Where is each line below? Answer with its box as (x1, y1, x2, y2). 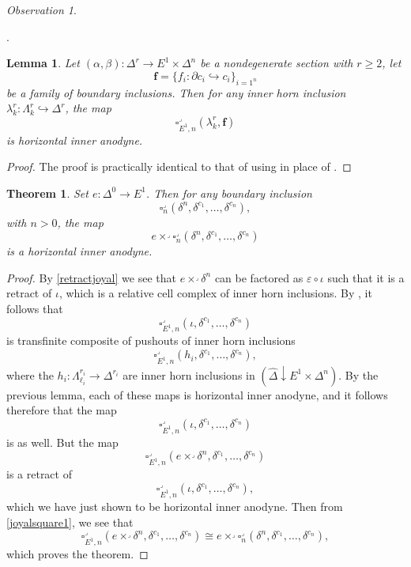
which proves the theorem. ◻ (6, 546, 149, 562)
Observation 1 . (6, 2, 77, 17)
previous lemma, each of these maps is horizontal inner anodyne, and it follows (6, 386, 388, 403)
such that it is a (327, 269, 405, 285)
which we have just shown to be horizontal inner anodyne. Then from (6, 498, 343, 514)
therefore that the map (6, 402, 117, 418)
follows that (6, 300, 63, 316)
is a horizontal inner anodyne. (6, 243, 153, 259)
